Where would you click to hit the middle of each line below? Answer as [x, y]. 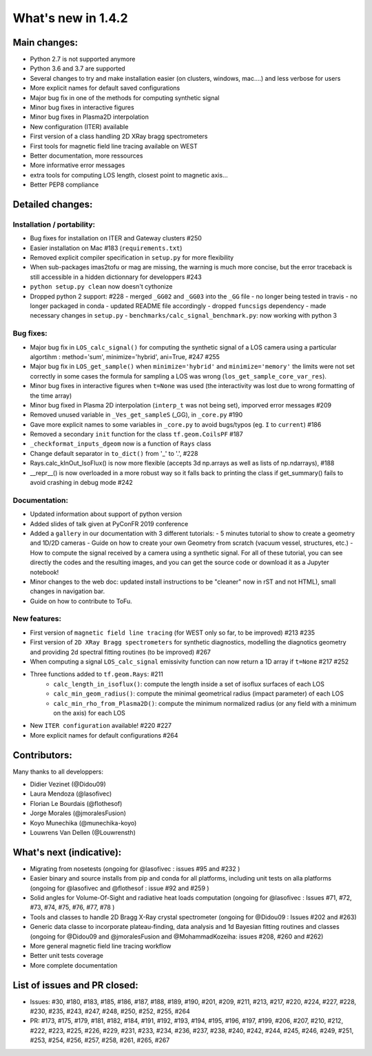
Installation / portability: [54, 224]
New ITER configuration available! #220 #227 [101, 726]
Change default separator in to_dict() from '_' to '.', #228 [114, 453]
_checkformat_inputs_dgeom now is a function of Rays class [121, 444]
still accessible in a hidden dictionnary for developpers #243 [116, 277]
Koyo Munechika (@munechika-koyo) [83, 823]
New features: [37, 619]
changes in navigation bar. [68, 591]
